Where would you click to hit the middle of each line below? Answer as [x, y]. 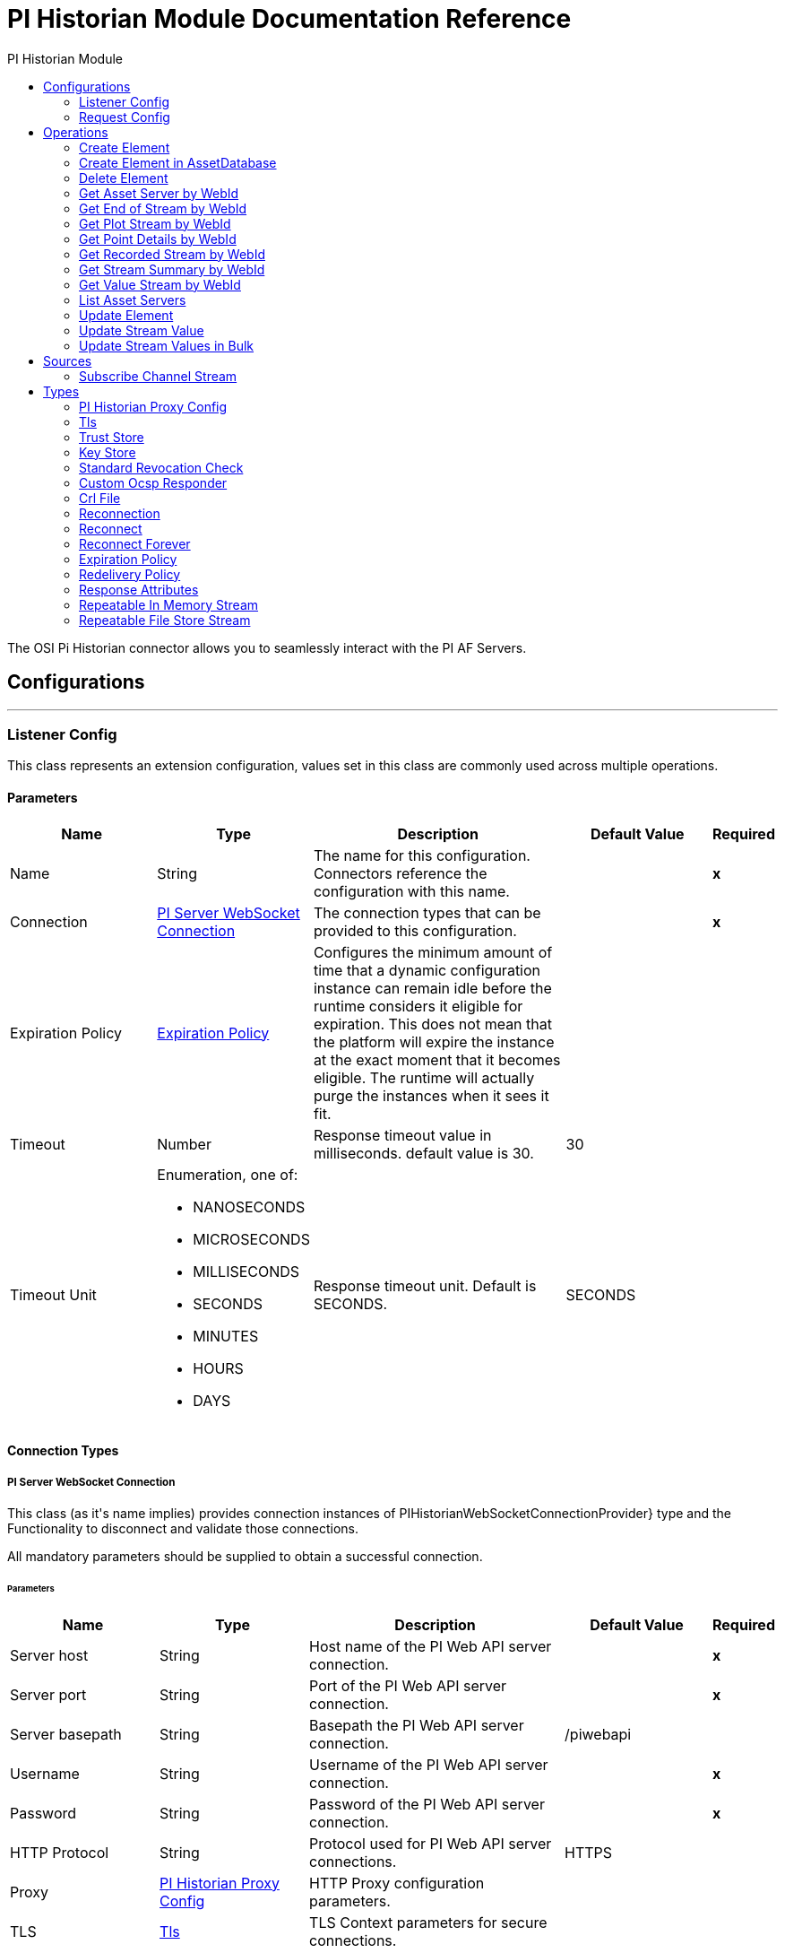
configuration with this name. [411, 891]
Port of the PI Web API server [408, 1685]
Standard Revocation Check [161, 467]
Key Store [108, 452]
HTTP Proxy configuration [397, 1883]
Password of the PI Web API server [427, 1804]
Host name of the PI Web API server [431, 1646]
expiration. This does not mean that [432, 1024]
